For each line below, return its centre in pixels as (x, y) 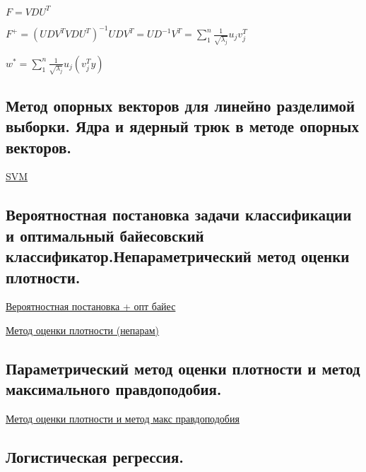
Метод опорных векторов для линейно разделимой (181, 105)
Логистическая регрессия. (95, 457)
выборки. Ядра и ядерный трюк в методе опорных (183, 126)
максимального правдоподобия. (114, 389)
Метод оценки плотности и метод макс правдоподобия (123, 419)
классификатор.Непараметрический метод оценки (178, 256)
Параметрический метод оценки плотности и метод (183, 368)
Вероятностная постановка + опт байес (91, 306)
